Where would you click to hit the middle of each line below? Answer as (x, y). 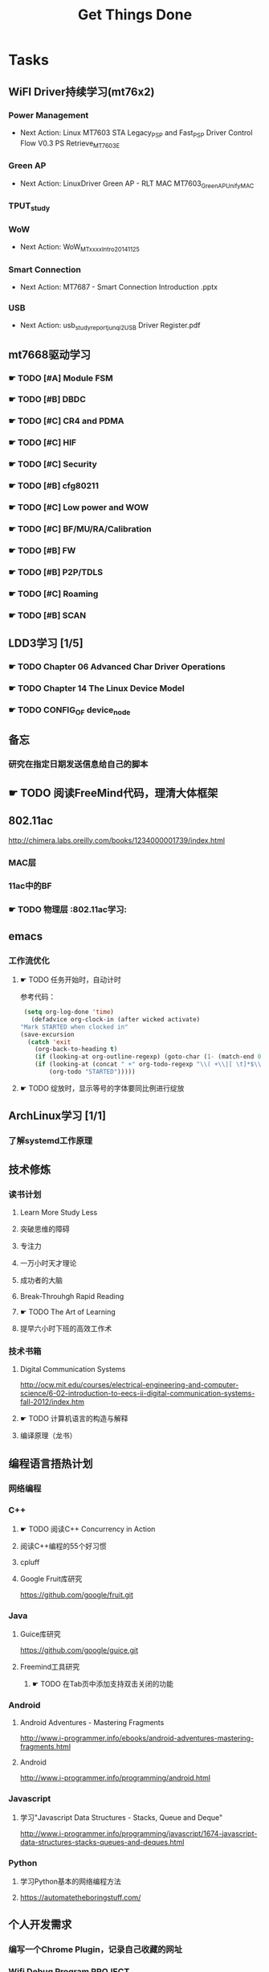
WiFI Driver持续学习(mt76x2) (82, 91)
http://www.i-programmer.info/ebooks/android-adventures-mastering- (137, 1738)
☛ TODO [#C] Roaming (53, 594)
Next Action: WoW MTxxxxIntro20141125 (80, 248)
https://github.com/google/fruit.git (77, 1595)
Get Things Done (135, 15)
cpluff (30, 1562)
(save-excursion (47, 1034)
